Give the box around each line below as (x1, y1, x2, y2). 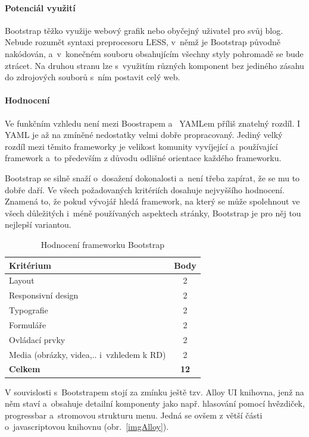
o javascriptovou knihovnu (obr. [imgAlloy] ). (5, 420, 169, 433)
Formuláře (9, 318, 46, 331)
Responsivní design (9, 289, 79, 301)
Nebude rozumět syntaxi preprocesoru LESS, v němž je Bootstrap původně (5, 36, 281, 48)
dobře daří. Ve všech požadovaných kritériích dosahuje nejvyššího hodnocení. (5, 183, 285, 196)
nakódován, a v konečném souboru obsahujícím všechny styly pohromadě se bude (5, 47, 304, 59)
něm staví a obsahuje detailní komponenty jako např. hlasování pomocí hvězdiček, (5, 397, 305, 410)
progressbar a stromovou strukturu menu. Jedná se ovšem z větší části (5, 408, 263, 421)
